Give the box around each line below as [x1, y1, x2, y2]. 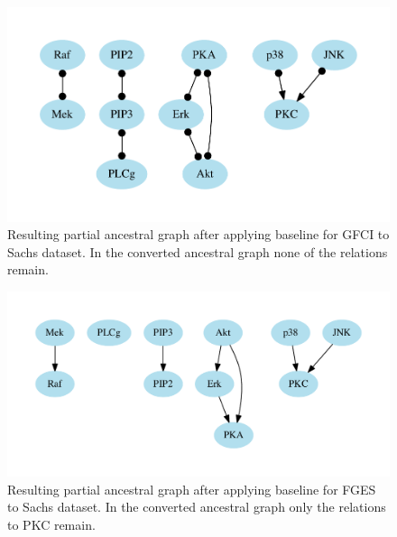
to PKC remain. [7, 514, 96, 533]
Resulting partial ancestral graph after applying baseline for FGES [7, 479, 376, 498]
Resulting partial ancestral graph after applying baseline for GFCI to [7, 225, 390, 244]
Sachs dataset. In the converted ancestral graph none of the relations [7, 242, 388, 261]
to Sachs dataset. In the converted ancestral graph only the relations [7, 497, 386, 516]
